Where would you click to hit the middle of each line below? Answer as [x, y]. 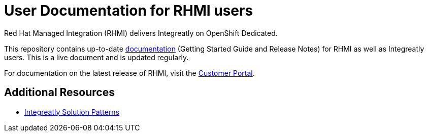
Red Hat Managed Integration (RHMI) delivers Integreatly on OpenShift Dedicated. [141, 33]
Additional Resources [59, 93]
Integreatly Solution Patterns [72, 112]
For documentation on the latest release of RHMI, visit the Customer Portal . [129, 73]
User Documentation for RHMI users [129, 11]
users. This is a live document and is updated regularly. [96, 57]
